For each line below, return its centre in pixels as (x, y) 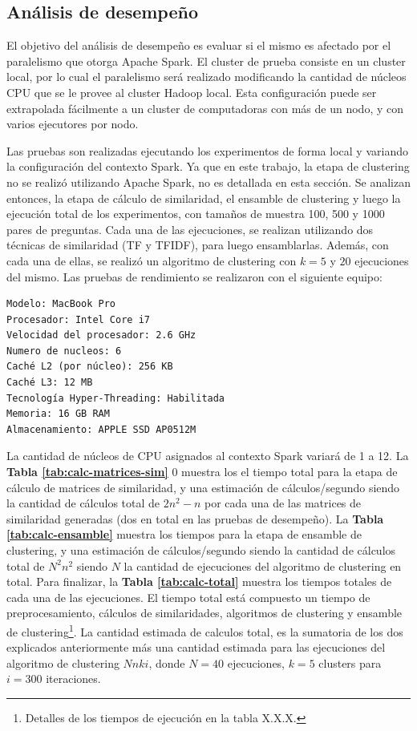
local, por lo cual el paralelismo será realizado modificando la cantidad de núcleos (206, 77)
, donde (167, 662)
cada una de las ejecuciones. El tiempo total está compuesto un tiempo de (188, 597)
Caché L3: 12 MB (50, 383)
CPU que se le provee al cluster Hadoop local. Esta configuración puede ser (192, 92)
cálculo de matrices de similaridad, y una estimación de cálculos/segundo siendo (203, 487)
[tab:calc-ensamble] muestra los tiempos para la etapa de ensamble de (184, 534)
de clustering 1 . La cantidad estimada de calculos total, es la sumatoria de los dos (205, 630)
